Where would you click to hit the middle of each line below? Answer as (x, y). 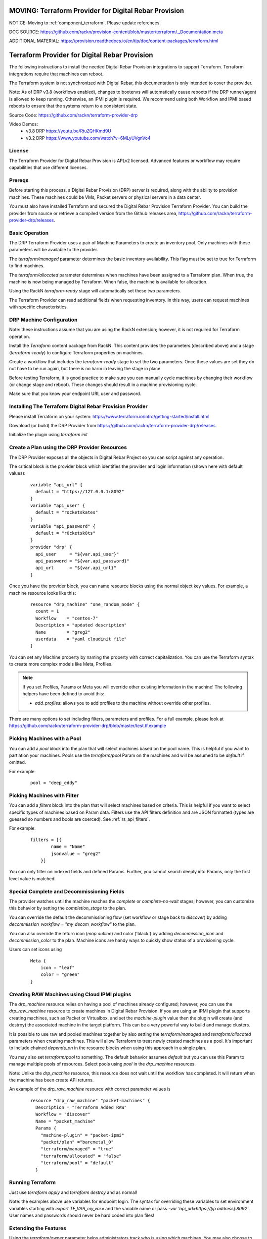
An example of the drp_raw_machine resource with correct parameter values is (90, 1089)
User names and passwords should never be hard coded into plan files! (82, 1215)
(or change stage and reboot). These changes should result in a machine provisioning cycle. (103, 385)
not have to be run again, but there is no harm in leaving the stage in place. (85, 369)
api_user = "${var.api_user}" (77, 554)
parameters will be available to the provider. (54, 250)
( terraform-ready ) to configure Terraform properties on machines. (76, 352)
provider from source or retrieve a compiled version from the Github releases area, (93, 213)
